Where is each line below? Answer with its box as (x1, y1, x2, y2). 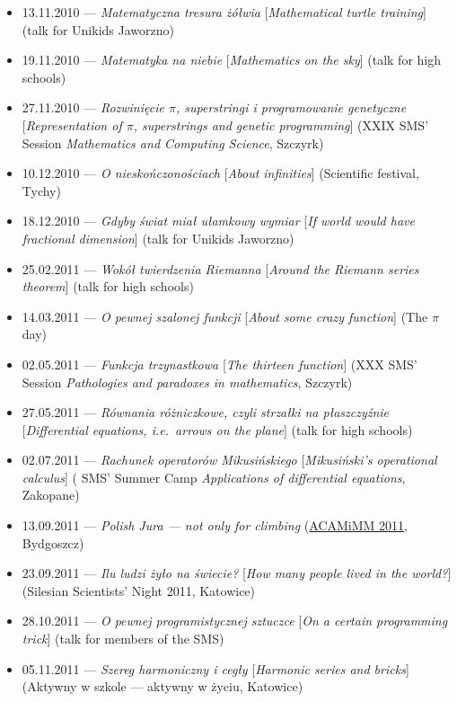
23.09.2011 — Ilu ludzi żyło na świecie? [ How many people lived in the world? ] (22, 564, 452, 582)
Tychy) (22, 181, 61, 200)
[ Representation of (22, 115, 122, 134)
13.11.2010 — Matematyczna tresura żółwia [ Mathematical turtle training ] (22, 3, 426, 21)
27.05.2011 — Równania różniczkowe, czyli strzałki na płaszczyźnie (22, 403, 390, 422)
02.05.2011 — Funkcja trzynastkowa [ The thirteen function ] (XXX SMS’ (22, 354, 417, 373)
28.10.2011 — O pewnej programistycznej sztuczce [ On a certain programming (22, 611, 448, 630)
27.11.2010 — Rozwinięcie (22, 98, 164, 117)
